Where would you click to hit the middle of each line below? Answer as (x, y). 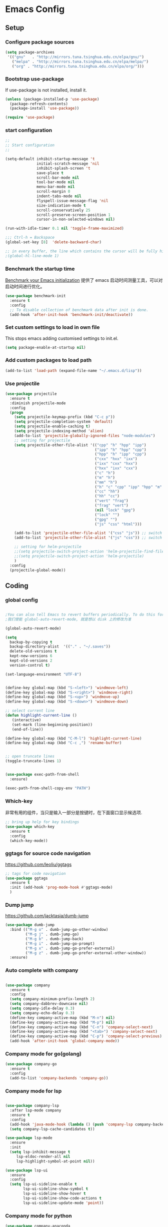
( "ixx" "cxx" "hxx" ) (116, 464)
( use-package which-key (30, 827)
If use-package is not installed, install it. (46, 90)
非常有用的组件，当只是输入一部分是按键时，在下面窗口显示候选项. (74, 813)
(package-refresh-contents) (39, 104)
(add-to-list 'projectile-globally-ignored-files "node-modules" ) (85, 436)
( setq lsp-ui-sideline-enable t (43, 1184)
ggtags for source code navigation (48, 853)
